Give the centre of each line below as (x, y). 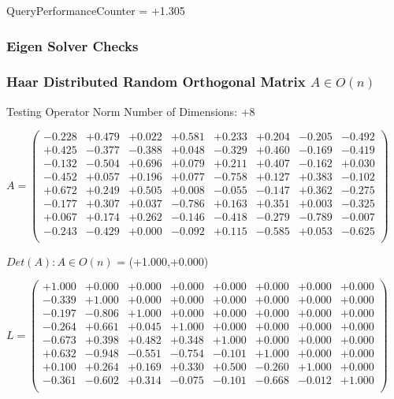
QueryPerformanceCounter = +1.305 (96, 10)
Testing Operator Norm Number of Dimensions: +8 (131, 111)
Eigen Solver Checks (72, 45)
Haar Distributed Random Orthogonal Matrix (156, 82)
